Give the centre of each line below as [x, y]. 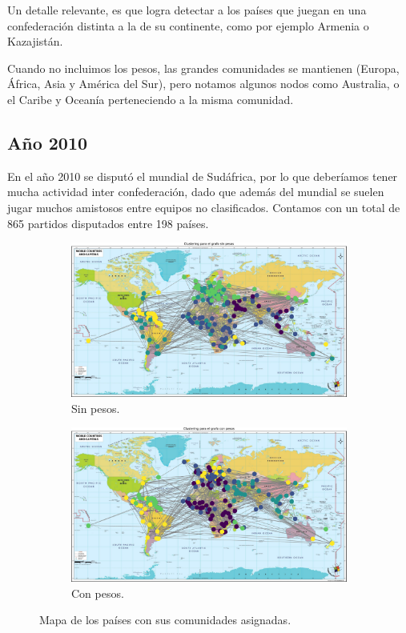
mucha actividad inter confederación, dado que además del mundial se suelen [196, 192]
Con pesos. [98, 593]
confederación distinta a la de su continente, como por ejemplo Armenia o [188, 25]
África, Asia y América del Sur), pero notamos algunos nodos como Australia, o [203, 84]
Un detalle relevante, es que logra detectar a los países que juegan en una [187, 10]
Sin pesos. [96, 408]
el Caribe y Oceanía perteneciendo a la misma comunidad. [151, 99]
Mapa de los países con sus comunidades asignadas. [165, 620]
